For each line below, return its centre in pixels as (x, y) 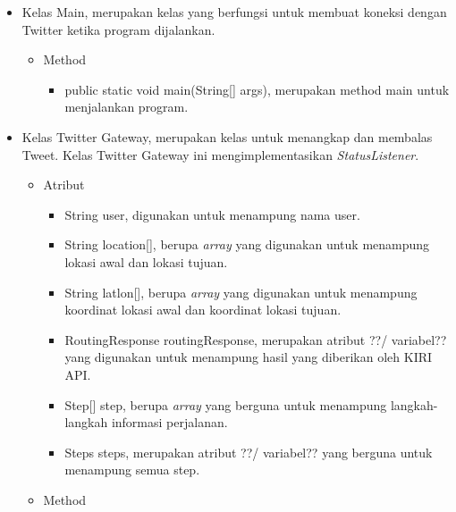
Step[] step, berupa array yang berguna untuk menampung (226, 404)
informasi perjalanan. (169, 422)
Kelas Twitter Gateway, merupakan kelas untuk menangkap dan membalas (227, 136)
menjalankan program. (127, 107)
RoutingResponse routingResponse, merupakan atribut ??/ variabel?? (256, 339)
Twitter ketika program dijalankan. (118, 29)
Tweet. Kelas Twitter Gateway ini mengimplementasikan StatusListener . (220, 154)
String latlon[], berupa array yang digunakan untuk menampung (241, 292)
